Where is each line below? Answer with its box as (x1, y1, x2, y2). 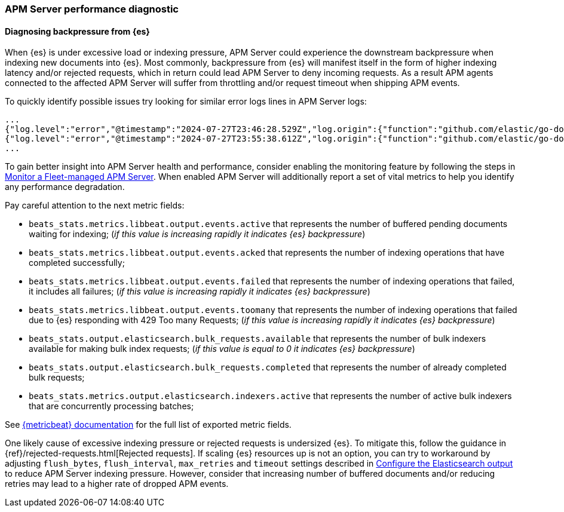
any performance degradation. (5, 182, 125, 192)
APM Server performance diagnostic (5, 3, 179, 15)
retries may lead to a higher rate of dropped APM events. (5, 479, 229, 489)
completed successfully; (29, 257, 125, 268)
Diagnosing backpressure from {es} (5, 26, 150, 36)
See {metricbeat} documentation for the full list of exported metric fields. (5, 419, 292, 430)
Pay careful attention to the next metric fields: (5, 200, 185, 211)
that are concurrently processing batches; (29, 401, 194, 412)
